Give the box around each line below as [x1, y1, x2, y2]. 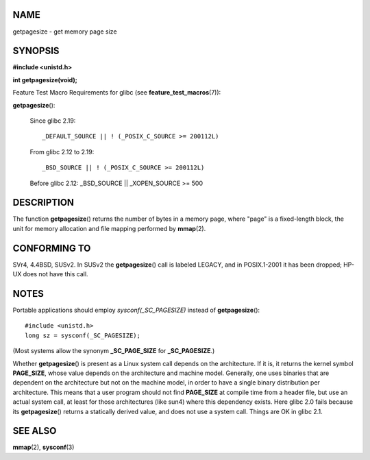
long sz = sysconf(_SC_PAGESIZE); [25, 331, 140, 339]
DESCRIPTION [12, 197, 75, 208]
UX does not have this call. [12, 270, 88, 278]
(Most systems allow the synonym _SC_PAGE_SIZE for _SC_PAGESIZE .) [12, 347, 215, 355]
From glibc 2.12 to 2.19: [29, 147, 95, 156]
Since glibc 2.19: [29, 117, 76, 125]
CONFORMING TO [12, 242, 91, 254]
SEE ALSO [12, 425, 57, 437]
